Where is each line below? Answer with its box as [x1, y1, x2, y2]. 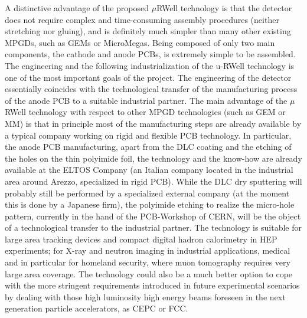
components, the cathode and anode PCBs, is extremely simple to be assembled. [5, 48, 296, 60]
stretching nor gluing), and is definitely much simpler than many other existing [5, 25, 291, 37]
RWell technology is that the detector [156, 2, 292, 14]
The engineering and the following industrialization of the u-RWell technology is [5, 59, 295, 71]
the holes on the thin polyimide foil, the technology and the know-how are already [5, 152, 302, 164]
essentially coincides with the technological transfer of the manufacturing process [5, 83, 298, 95]
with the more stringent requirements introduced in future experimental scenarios [5, 279, 300, 291]
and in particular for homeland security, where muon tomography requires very [5, 256, 290, 268]
